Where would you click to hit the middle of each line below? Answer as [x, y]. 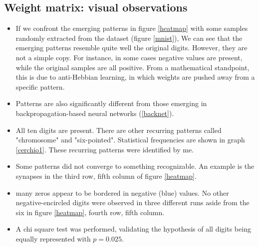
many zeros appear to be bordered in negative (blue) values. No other [122, 192]
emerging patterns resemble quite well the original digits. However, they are [131, 48]
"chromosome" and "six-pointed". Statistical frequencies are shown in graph [130, 140]
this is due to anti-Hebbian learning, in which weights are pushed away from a [135, 77]
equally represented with [53, 238]
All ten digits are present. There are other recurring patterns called [119, 130]
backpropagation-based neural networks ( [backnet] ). [95, 113]
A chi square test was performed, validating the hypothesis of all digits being [133, 229]
